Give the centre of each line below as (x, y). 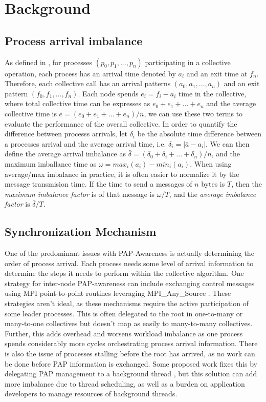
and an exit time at (217, 73)
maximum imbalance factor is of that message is (80, 194)
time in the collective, (213, 93)
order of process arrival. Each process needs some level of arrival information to (129, 263)
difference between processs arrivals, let (66, 134)
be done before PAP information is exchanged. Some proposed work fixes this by (131, 363)
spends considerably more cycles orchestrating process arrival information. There (131, 343)
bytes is (213, 184)
